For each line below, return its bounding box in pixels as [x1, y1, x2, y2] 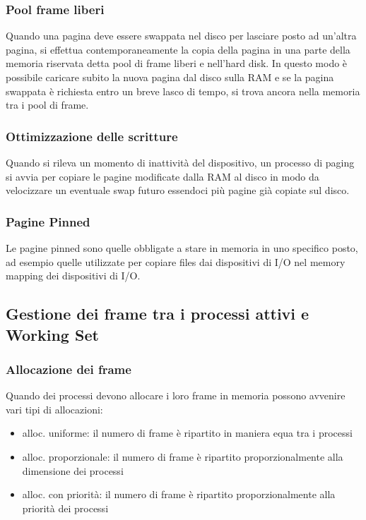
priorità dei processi [22, 500, 109, 515]
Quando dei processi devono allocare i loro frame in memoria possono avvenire [6, 388, 346, 403]
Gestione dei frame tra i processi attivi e [6, 303, 309, 325]
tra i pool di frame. [6, 97, 89, 112]
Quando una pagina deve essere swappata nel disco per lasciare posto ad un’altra [6, 28, 357, 43]
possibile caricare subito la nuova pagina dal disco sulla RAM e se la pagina [6, 70, 334, 84]
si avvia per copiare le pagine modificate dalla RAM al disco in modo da [6, 169, 319, 183]
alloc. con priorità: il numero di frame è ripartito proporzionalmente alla [22, 487, 336, 502]
